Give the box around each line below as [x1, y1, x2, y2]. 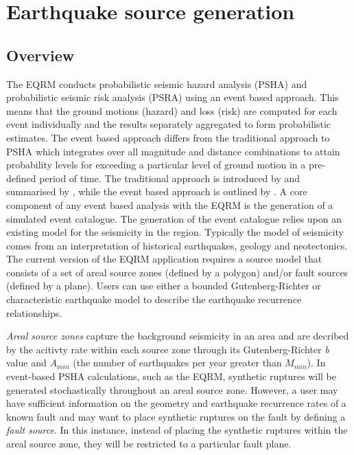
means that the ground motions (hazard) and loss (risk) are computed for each [6, 103, 338, 118]
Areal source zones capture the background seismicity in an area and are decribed [6, 329, 349, 343]
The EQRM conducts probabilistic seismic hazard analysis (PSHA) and [6, 76, 307, 91]
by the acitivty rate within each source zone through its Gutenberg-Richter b [6, 342, 329, 356]
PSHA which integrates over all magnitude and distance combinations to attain [6, 144, 340, 158]
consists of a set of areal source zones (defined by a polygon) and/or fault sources [6, 265, 349, 279]
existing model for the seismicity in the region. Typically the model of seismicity [6, 225, 344, 239]
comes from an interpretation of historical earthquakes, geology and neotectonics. [6, 238, 348, 252]
